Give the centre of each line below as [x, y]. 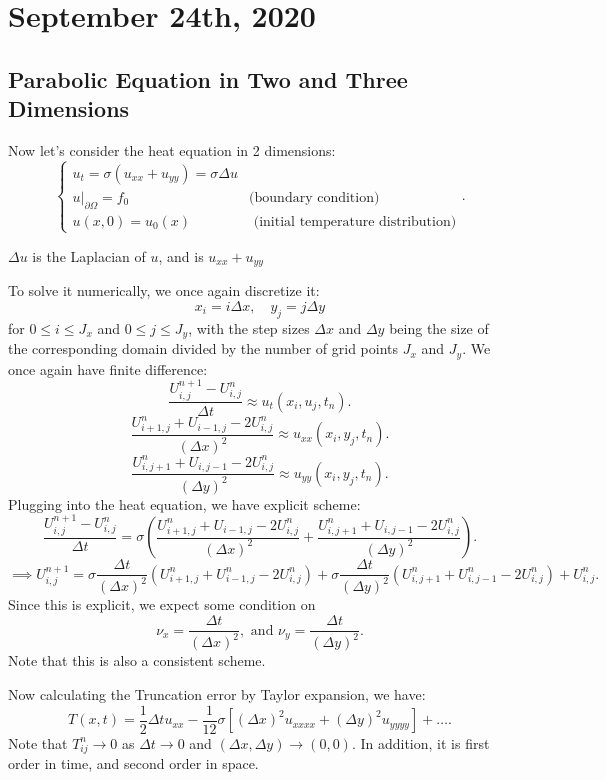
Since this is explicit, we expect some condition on [162, 604]
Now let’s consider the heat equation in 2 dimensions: [172, 149]
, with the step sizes [249, 327]
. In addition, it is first [420, 742]
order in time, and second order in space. [133, 763]
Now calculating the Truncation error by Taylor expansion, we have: [217, 694]
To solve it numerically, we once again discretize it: [164, 290]
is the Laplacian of [89, 255]
